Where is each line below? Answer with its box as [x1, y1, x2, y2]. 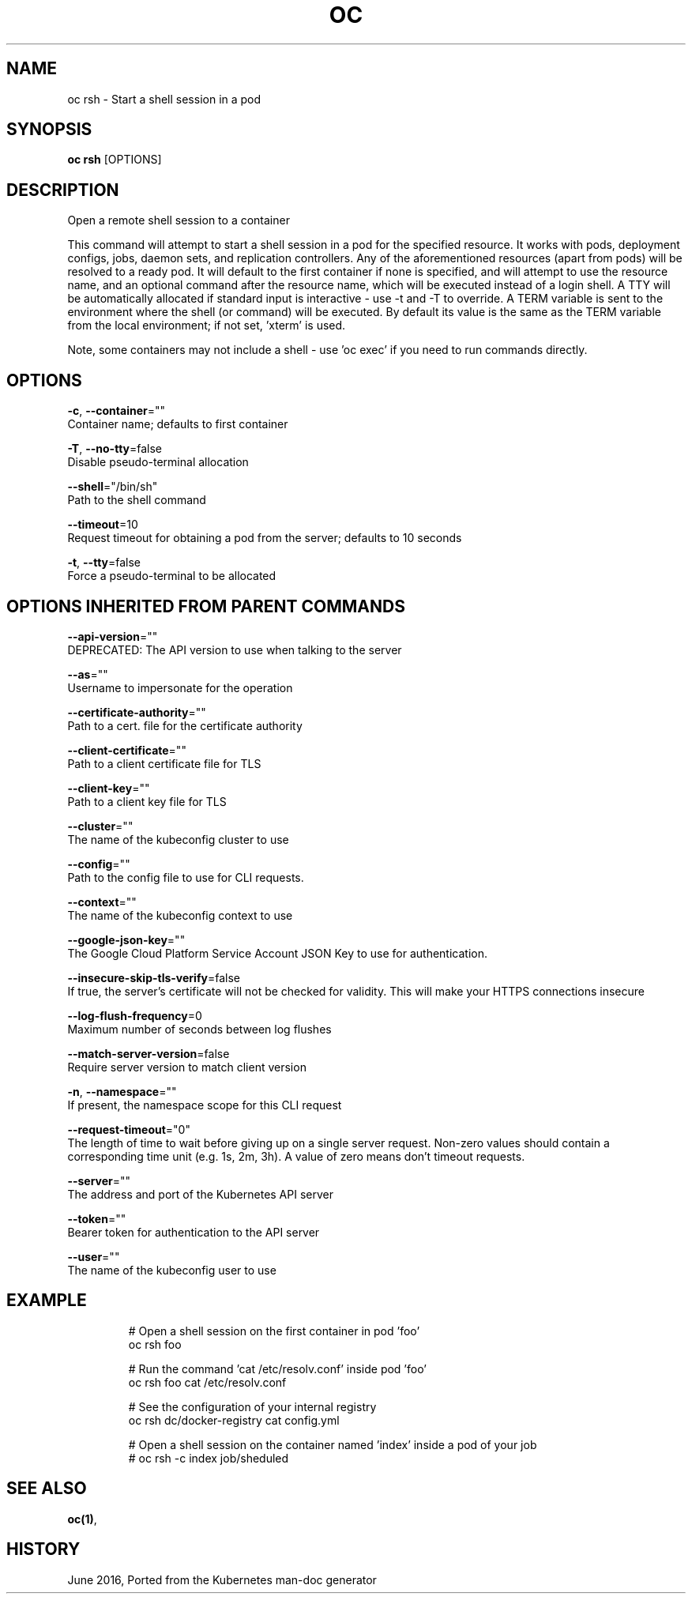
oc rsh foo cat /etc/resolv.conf [128, 1375, 287, 1389]
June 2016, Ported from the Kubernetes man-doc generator [67, 1572, 377, 1587]
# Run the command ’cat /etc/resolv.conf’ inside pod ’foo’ [128, 1361, 427, 1376]
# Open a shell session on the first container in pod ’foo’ [128, 1323, 420, 1338]
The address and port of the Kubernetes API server [67, 1187, 333, 1201]
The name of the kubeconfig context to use [67, 908, 293, 922]
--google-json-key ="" [67, 932, 186, 947]
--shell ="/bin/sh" [67, 480, 158, 494]
